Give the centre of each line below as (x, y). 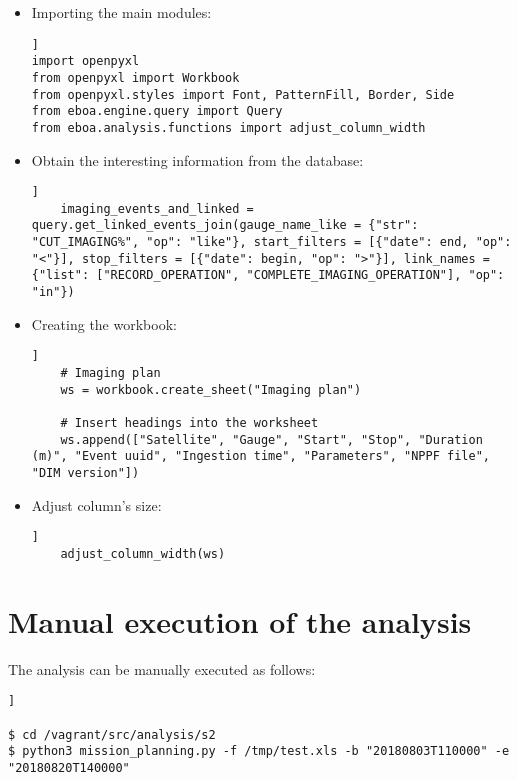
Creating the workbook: (104, 323)
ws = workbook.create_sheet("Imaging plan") (211, 389)
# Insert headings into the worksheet (189, 422)
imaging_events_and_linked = (157, 208)
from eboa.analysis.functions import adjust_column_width (228, 127)
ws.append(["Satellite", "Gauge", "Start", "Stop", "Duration (271, 439)
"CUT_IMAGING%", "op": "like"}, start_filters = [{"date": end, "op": (271, 242)
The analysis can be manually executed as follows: (162, 668)
